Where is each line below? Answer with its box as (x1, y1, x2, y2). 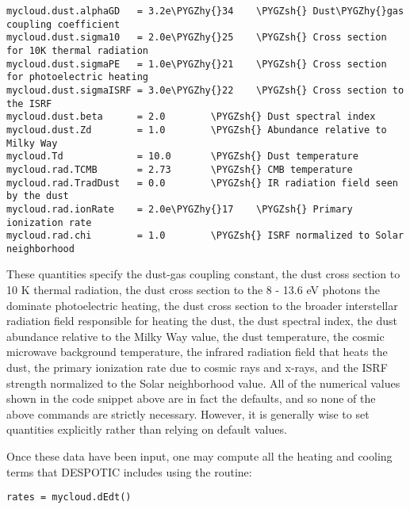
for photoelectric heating (6, 71, 148, 83)
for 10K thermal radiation (6, 44, 148, 56)
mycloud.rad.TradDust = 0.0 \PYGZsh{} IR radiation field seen (6, 177, 398, 189)
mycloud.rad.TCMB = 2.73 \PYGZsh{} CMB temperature (6, 163, 353, 175)
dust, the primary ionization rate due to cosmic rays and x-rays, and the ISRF (6, 359, 388, 376)
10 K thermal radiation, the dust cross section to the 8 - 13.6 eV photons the (6, 281, 381, 298)
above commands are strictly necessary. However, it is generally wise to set (6, 405, 370, 422)
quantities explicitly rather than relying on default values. (6, 421, 287, 438)
